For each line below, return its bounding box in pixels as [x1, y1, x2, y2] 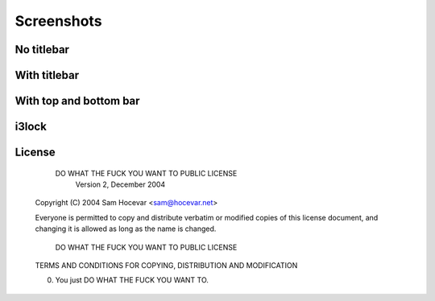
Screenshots [14, 12, 102, 30]
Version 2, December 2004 [75, 179, 166, 189]
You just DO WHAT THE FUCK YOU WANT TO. [55, 275, 209, 285]
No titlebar [14, 43, 70, 56]
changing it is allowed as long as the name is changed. [35, 224, 217, 233]
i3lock [14, 120, 48, 134]
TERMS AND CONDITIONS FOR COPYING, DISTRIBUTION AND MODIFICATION [35, 260, 298, 270]
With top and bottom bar [14, 94, 140, 108]
